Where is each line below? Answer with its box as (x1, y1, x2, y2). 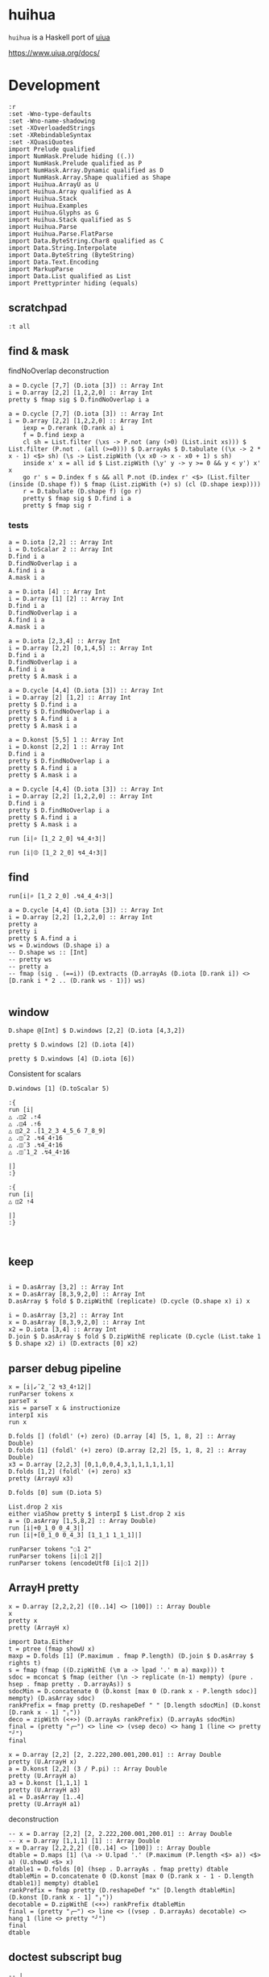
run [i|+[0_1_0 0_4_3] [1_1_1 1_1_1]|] (8, 1531, 143, 1539)
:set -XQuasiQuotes (8, 138, 74, 146)
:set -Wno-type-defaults (8, 110, 92, 118)
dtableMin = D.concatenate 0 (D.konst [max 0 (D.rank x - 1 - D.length (8, 1872, 254, 1880)
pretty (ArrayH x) (8, 1623, 70, 1632)
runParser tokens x (8, 1390, 74, 1398)
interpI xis (8, 1411, 48, 1420)
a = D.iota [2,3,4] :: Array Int (8, 637, 121, 645)
